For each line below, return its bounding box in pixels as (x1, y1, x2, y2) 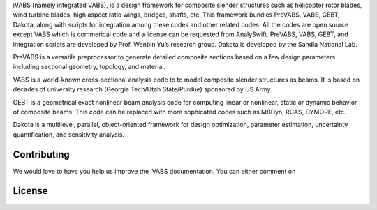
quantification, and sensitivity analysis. (13, 130, 125, 139)
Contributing (13, 149, 70, 160)
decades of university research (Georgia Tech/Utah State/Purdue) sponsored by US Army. (13, 85, 272, 93)
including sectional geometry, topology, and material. (13, 63, 166, 71)
